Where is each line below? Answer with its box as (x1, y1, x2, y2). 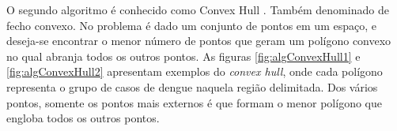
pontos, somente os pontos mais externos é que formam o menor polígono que (6, 94, 382, 110)
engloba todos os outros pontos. (6, 110, 160, 126)
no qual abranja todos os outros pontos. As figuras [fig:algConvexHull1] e (6, 47, 361, 64)
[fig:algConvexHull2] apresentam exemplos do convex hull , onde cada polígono (6, 63, 383, 80)
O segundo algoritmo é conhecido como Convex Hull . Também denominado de (6, 2, 389, 17)
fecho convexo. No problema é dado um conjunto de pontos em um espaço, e (6, 17, 376, 33)
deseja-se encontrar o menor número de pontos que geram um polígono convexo (6, 32, 391, 49)
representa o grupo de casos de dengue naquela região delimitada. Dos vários (6, 78, 378, 95)
